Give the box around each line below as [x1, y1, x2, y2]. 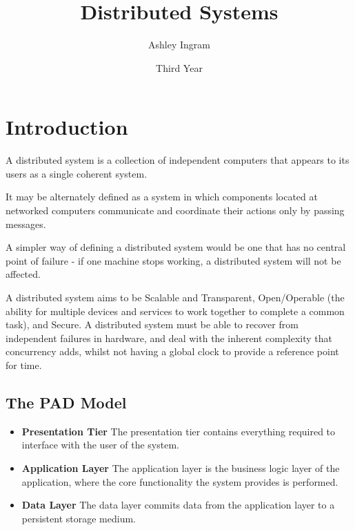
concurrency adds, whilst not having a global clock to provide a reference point [6, 344, 339, 359]
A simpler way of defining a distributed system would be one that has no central [6, 240, 346, 254]
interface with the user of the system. [21, 437, 179, 452]
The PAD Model [6, 391, 127, 413]
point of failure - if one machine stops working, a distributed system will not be [6, 253, 341, 267]
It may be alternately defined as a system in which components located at [6, 189, 318, 204]
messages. [6, 216, 46, 231]
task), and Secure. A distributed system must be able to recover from [6, 317, 298, 332]
